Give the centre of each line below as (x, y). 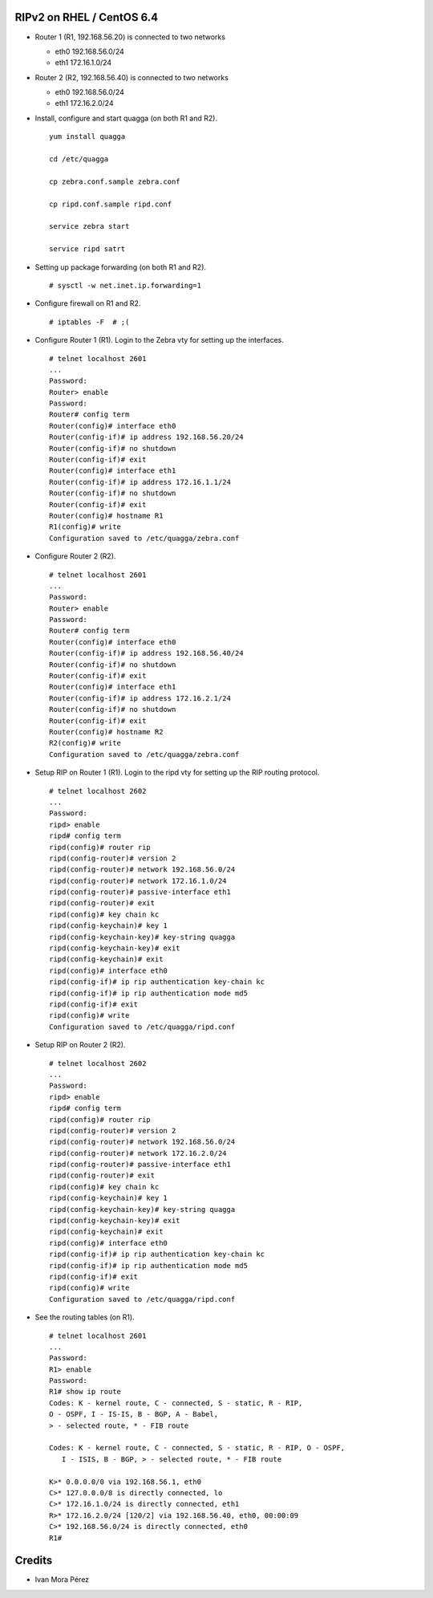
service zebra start (89, 226)
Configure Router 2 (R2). (75, 556)
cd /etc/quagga (79, 159)
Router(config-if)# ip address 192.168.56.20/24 (146, 437)
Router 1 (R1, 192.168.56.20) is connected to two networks (130, 37)
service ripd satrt (87, 249)
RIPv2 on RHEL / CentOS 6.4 (87, 17)
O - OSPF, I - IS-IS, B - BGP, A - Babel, (134, 1414)
